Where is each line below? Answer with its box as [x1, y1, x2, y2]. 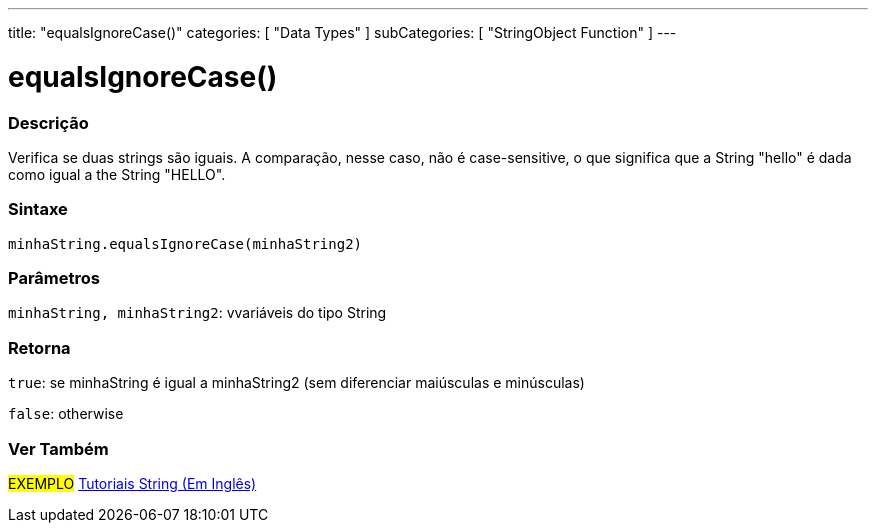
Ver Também [8, 438, 109, 459]
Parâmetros [8, 268, 100, 288]
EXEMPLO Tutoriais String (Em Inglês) [8, 474, 257, 492]
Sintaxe [8, 199, 68, 220]
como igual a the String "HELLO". [8, 165, 226, 183]
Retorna [8, 337, 71, 358]
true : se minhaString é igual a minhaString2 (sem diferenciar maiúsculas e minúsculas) [8, 374, 585, 392]
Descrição [8, 112, 89, 133]
